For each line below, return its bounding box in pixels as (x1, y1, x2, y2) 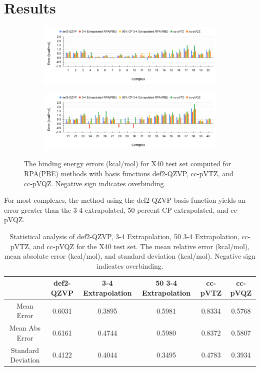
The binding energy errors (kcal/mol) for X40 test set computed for (24, 158, 231, 169)
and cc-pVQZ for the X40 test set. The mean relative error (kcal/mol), (33, 241, 250, 251)
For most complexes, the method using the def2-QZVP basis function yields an (4, 195, 246, 205)
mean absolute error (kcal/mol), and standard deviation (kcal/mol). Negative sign (4, 251, 256, 261)
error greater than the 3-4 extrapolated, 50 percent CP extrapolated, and (4, 204, 228, 215)
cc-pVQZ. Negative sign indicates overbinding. (24, 178, 166, 188)
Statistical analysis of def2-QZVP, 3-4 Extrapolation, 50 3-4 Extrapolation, (9, 231, 239, 241)
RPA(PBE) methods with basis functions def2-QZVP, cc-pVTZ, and (24, 168, 233, 178)
